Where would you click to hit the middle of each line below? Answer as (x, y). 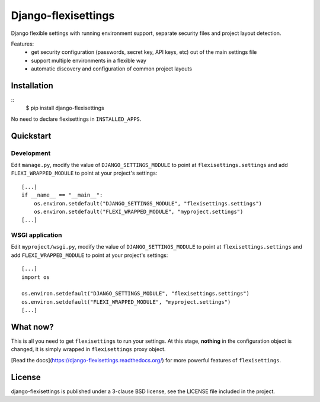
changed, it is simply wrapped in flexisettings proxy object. (88, 349)
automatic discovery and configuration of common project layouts (112, 69)
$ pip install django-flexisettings (65, 108)
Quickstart (31, 136)
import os (36, 277)
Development (31, 153)
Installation (32, 86)
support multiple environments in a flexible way (89, 60)
